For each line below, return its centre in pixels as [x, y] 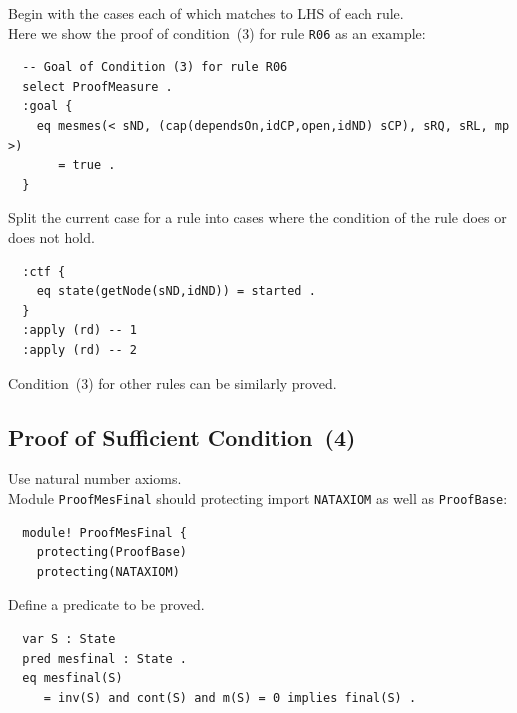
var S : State [69, 638]
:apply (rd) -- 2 [79, 349]
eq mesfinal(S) [72, 678]
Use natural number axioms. [95, 478]
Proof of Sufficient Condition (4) [182, 436]
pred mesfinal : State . [104, 658]
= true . [87, 165]
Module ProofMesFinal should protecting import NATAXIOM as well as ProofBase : [258, 497]
